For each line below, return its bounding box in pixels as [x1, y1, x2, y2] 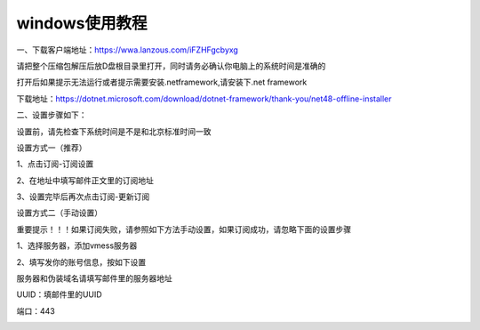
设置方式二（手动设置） [16, 207, 102, 218]
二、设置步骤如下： [16, 109, 87, 120]
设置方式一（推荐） [16, 142, 87, 153]
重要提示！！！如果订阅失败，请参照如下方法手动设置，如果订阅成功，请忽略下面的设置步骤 [16, 223, 351, 235]
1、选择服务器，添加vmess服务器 [16, 240, 138, 251]
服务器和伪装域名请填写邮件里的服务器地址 [16, 273, 172, 284]
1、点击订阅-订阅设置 [16, 158, 94, 169]
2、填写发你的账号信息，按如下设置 [16, 256, 147, 267]
